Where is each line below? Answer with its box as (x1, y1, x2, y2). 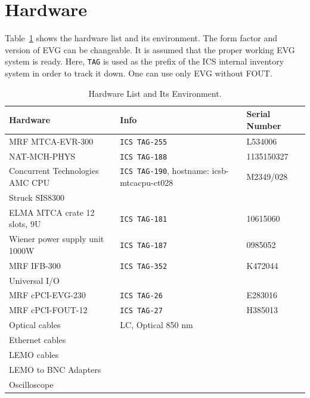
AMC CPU (9, 176, 50, 189)
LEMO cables (9, 348, 59, 360)
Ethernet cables (9, 333, 66, 346)
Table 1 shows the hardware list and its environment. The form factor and (5, 32, 278, 44)
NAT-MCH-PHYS (9, 149, 76, 162)
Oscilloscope (9, 378, 54, 390)
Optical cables (9, 319, 61, 331)
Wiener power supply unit (9, 232, 104, 245)
